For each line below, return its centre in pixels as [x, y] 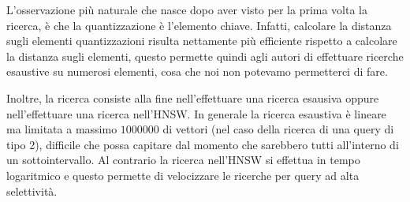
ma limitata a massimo [62, 129]
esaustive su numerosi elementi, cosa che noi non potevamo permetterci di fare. [197, 71]
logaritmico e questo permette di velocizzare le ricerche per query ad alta [183, 175]
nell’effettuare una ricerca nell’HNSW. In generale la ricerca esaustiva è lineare [196, 113]
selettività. [32, 191]
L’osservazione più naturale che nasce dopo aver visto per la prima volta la [187, 9]
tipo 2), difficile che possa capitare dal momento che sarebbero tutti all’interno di [203, 144]
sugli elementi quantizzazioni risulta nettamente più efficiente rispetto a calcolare [202, 41]
